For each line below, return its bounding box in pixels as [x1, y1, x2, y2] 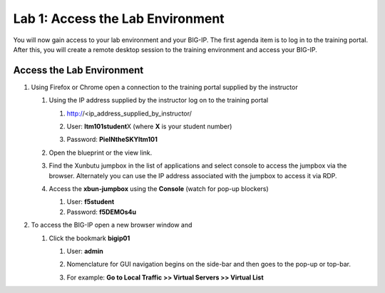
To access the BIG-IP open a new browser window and [31, 221, 192, 230]
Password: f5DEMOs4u [66, 207, 137, 216]
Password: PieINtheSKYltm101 [66, 135, 158, 144]
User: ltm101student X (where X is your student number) [66, 122, 232, 131]
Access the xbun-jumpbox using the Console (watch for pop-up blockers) [48, 184, 269, 192]
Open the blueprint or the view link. [48, 148, 153, 157]
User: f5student [66, 197, 115, 206]
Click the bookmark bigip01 [48, 234, 130, 242]
